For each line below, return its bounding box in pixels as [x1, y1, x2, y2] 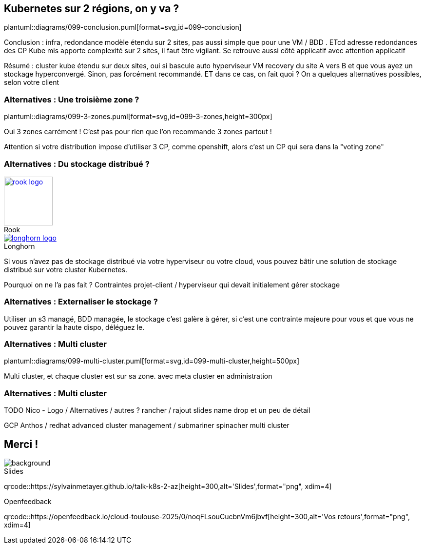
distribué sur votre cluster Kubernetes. [4, 265, 128, 274]
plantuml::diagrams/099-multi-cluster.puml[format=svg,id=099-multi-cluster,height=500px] [4, 357, 300, 365]
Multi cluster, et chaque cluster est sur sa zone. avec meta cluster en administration [4, 372, 272, 381]
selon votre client [4, 78, 59, 87]
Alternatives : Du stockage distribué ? [4, 159, 150, 169]
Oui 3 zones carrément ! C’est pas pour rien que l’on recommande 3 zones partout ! [4, 127, 272, 136]
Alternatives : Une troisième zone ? [4, 94, 139, 104]
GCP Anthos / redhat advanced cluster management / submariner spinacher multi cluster [4, 421, 290, 430]
